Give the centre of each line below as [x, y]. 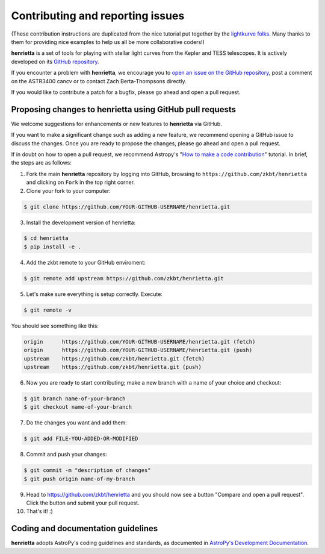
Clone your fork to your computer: [68, 190]
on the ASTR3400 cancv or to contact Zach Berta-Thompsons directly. [99, 81]
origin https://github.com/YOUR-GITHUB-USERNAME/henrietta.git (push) [138, 350]
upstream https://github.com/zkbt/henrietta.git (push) [113, 367]
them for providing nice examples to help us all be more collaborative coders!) [108, 42]
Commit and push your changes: [67, 455]
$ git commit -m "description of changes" [87, 471]
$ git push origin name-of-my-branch [79, 479]
